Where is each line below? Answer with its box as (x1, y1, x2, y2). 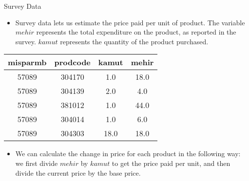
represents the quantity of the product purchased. (60, 36, 209, 46)
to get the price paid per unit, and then (112, 158, 230, 168)
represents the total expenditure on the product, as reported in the (36, 27, 236, 37)
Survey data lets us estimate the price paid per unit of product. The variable (15, 17, 245, 27)
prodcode (54, 56, 91, 68)
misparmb (8, 56, 47, 68)
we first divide (15, 158, 58, 168)
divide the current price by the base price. (15, 167, 141, 178)
